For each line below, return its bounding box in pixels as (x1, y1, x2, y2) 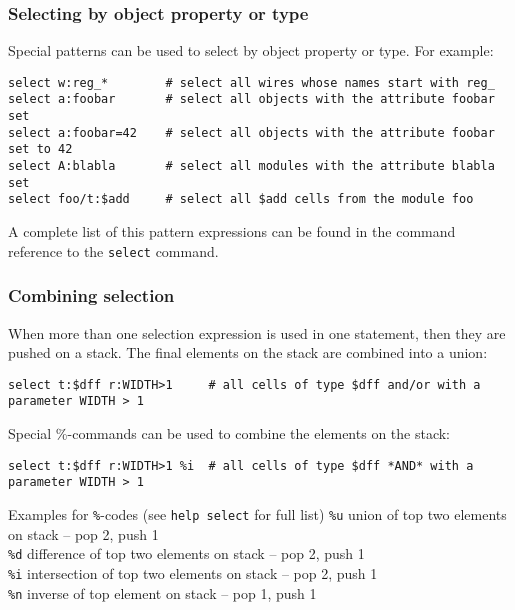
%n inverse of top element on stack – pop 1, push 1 (8, 582, 317, 603)
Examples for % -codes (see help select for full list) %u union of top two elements (8, 503, 507, 524)
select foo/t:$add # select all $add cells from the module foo (8, 192, 474, 207)
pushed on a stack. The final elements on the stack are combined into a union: (8, 342, 488, 363)
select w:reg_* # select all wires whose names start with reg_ (8, 75, 495, 90)
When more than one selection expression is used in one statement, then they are (8, 322, 506, 343)
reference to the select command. (8, 240, 219, 261)
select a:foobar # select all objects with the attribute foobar (8, 92, 495, 107)
